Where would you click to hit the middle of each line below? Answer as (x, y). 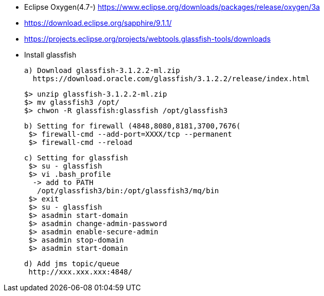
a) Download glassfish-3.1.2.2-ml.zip (102, 70)
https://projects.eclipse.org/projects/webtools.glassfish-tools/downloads (148, 39)
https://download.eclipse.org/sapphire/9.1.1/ (98, 23)
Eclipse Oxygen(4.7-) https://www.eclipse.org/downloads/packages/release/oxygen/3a (172, 7)
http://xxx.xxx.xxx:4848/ (80, 272)
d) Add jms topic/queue (72, 264)
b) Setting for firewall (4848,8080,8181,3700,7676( (132, 126)
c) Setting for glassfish (76, 158)
